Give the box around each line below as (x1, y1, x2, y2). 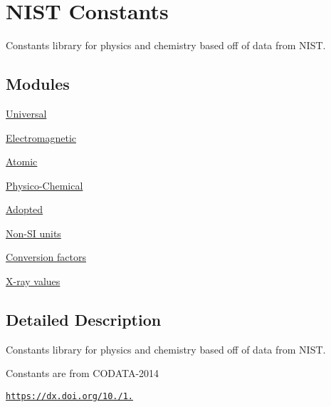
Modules (6, 73, 70, 95)
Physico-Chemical (6, 177, 83, 192)
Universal (6, 105, 47, 120)
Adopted (6, 202, 43, 217)
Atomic (6, 154, 38, 169)
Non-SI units (6, 225, 61, 240)
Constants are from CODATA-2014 (6, 366, 159, 381)
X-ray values (6, 274, 61, 289)
